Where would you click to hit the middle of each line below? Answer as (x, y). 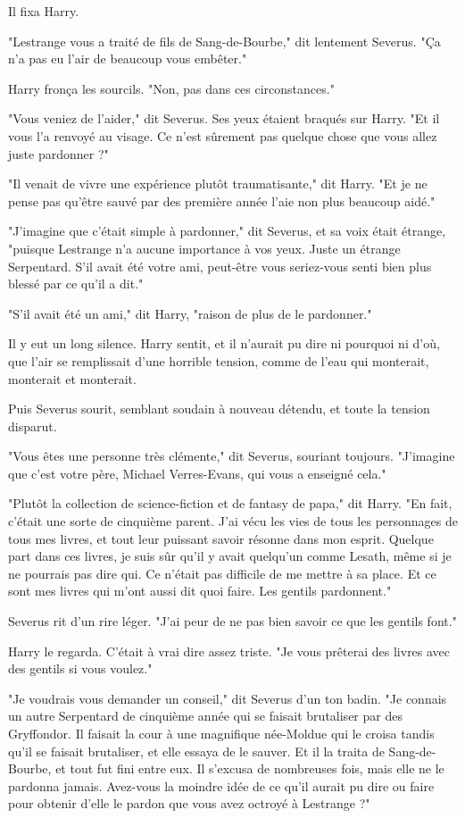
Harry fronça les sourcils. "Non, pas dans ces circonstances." (171, 88)
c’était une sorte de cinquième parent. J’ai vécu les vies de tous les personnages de (233, 521)
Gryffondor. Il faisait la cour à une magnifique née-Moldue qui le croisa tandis (221, 733)
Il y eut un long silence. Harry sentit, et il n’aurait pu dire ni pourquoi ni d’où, (224, 343)
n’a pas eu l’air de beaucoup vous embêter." (128, 58)
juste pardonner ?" (58, 153)
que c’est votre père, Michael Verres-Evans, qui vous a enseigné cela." (197, 473)
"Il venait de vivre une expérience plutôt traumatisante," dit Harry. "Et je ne (218, 184)
